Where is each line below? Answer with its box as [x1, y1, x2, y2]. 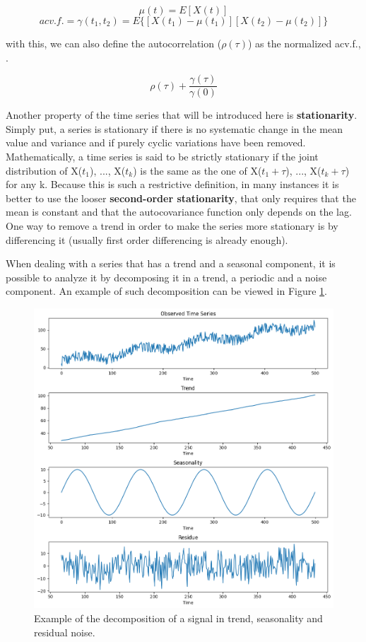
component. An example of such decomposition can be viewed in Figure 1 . [6, 284, 327, 298]
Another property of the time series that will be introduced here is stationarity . [6, 107, 358, 122]
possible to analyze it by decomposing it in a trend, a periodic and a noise [6, 269, 327, 284]
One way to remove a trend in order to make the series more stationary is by [6, 218, 338, 233]
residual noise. [34, 624, 95, 639]
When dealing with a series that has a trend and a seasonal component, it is [6, 256, 336, 271]
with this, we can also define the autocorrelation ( [6, 36, 222, 50]
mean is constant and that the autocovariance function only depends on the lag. [6, 204, 352, 219]
